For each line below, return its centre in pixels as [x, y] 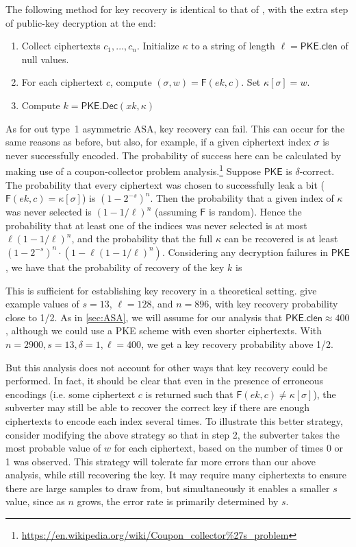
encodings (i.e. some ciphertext [71, 394]
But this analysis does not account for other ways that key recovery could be [167, 367]
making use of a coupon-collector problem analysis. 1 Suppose [133, 170]
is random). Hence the [255, 212]
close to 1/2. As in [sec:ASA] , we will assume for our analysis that [144, 317]
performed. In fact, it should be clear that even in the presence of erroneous [165, 381]
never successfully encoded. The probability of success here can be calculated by [174, 155]
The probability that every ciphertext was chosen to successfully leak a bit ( [165, 184]
